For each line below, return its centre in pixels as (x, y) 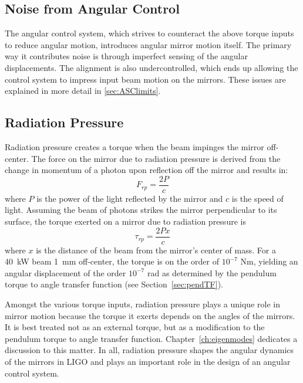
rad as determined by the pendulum (212, 272)
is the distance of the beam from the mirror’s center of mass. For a (156, 250)
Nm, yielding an (269, 261)
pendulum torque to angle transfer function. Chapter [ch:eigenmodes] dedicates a (151, 338)
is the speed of (257, 198)
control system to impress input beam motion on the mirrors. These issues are (145, 79)
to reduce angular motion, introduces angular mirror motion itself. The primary (148, 44)
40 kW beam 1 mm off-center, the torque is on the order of (112, 261)
